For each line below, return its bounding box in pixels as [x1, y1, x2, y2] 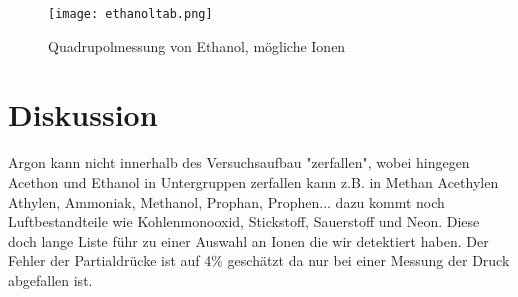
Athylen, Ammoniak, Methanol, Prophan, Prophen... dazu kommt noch [8, 191, 445, 212]
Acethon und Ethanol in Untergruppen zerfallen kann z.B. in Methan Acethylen [8, 171, 499, 192]
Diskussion [8, 94, 158, 135]
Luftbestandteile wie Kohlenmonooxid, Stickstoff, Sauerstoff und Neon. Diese [8, 211, 480, 232]
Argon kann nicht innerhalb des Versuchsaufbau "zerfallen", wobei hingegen [8, 152, 470, 173]
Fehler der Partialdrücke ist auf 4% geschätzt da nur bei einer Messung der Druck [8, 250, 510, 271]
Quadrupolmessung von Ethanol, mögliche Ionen [48, 35, 346, 56]
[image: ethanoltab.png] [48, 7, 213, 21]
